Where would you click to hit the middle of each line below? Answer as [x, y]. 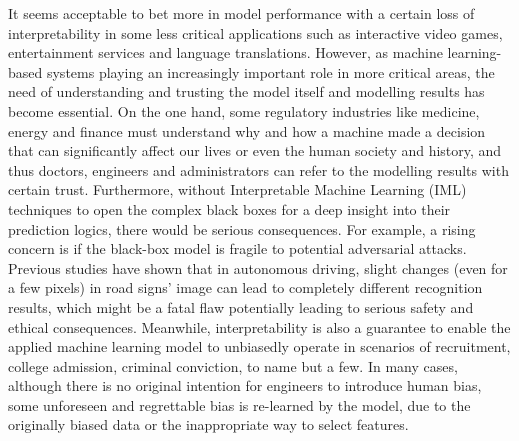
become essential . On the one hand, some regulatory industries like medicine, [244, 110]
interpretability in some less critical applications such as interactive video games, [255, 32]
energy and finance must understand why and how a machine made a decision [247, 130]
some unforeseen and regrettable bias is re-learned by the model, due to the [239, 404]
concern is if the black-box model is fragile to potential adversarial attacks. [237, 248]
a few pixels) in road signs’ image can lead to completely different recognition [245, 287]
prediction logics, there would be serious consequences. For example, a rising [242, 228]
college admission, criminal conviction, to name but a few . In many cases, [233, 365]
